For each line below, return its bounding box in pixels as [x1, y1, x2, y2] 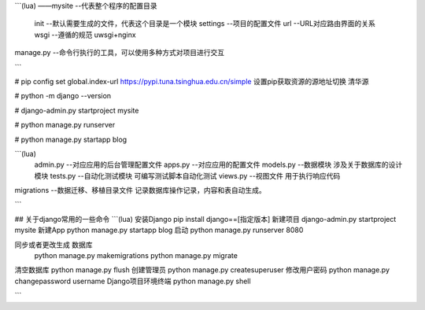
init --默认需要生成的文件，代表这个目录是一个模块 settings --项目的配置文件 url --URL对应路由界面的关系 [34, 19, 375, 28]
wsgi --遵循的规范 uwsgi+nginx [34, 30, 137, 39]
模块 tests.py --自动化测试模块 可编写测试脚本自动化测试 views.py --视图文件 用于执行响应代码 [34, 171, 341, 180]
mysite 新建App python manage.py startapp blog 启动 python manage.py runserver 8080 [14, 225, 304, 235]
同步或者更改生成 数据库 [14, 240, 93, 249]
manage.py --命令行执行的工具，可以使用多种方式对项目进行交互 [14, 48, 225, 57]
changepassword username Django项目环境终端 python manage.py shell [14, 276, 251, 286]
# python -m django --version [14, 91, 112, 101]
